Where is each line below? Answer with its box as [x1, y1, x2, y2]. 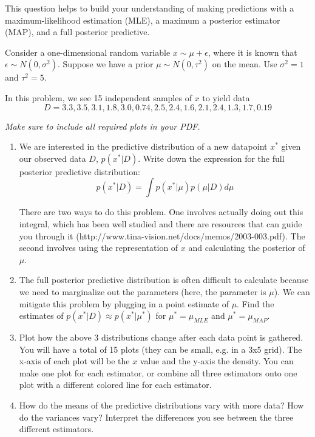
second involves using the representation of [19, 241, 178, 254]
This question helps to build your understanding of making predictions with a [5, 2, 294, 14]
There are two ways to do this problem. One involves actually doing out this [19, 205, 303, 218]
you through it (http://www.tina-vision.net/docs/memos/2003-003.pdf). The [19, 229, 305, 242]
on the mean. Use [212, 58, 277, 70]
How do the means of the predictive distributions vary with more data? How [19, 399, 304, 412]
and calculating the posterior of [188, 241, 305, 254]
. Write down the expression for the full [138, 152, 285, 164]
